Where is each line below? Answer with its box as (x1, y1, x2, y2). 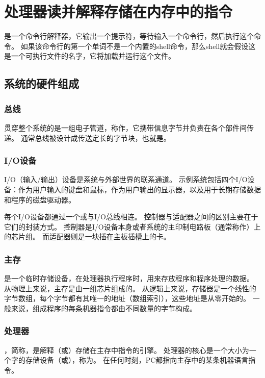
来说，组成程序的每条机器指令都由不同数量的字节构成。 (11, 303, 197, 313)
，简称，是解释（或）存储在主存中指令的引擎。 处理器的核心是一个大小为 (4, 344, 249, 355)
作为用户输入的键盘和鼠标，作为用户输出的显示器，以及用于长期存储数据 (18, 184, 261, 194)
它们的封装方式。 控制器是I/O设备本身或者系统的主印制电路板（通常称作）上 (4, 221, 261, 232)
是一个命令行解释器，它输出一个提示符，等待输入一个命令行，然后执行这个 (4, 31, 254, 41)
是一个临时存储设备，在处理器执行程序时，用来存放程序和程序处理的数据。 (4, 273, 254, 284)
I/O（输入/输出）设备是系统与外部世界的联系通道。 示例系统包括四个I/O (4, 174, 248, 185)
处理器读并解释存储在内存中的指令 (4, 1, 233, 22)
